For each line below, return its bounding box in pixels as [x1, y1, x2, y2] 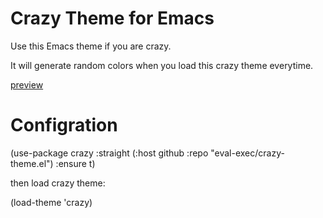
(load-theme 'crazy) [10, 196, 93, 208]
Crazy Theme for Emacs [10, 7, 215, 30]
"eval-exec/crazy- [210, 147, 285, 159]
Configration [10, 114, 118, 137]
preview [10, 78, 44, 91]
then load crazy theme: [10, 177, 106, 189]
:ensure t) [55, 157, 96, 169]
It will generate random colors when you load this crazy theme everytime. [10, 59, 314, 71]
